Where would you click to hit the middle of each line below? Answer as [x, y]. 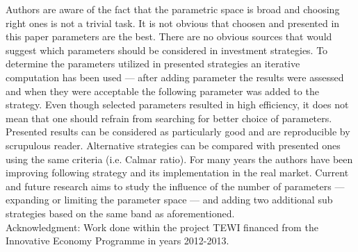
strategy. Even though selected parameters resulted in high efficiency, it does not [177, 104]
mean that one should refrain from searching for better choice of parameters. [169, 118]
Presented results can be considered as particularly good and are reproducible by [178, 132]
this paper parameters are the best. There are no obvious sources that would [169, 36]
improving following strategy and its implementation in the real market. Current [177, 173]
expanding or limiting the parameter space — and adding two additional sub [169, 200]
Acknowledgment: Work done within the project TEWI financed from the [162, 227]
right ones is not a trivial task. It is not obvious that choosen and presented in [173, 23]
